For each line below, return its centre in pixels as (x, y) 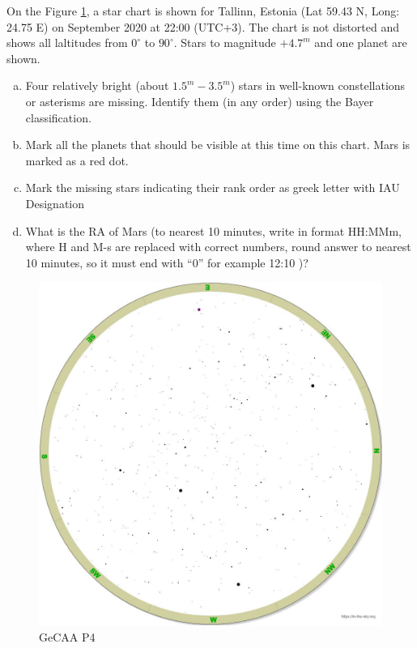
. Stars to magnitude (225, 43)
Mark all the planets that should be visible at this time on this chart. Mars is (218, 145)
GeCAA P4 (67, 636)
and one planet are (361, 43)
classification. (58, 117)
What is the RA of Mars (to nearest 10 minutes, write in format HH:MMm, (213, 230)
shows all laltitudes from (67, 43)
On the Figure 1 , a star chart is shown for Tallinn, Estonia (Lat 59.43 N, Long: (203, 11)
